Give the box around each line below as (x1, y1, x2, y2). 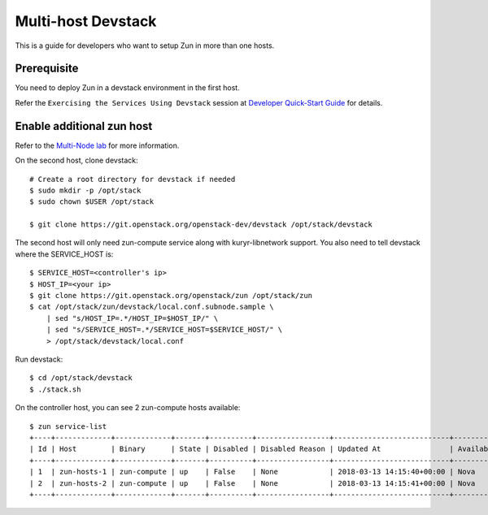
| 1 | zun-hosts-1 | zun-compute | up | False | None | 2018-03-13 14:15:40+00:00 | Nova (29, 467, 476, 477)
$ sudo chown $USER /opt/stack (29, 197, 155, 206)
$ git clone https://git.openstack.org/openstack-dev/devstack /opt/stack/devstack (29, 220, 373, 229)
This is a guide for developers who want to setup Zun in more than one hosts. (15, 41, 275, 50)
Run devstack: (15, 354, 63, 364)
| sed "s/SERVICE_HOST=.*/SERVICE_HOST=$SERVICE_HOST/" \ (46, 325, 283, 335)
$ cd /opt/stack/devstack (29, 374, 133, 383)
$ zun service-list (29, 422, 107, 431)
